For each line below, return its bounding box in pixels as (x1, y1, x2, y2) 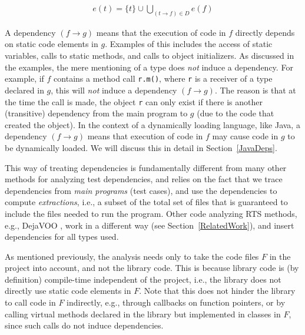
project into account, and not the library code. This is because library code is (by (5, 262, 299, 274)
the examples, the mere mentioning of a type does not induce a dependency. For (5, 61, 293, 73)
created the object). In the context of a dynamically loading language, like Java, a (5, 118, 300, 130)
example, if (5, 72, 44, 85)
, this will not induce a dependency (51, 83, 177, 96)
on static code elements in (5, 38, 98, 50)
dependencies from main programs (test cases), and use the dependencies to (5, 184, 277, 196)
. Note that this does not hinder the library (139, 284, 296, 297)
